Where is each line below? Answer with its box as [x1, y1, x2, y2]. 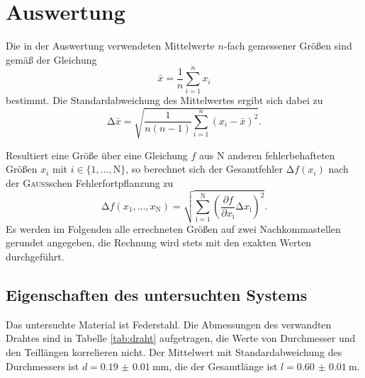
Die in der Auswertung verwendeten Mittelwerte [6, 38, 215, 53]
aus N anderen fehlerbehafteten [199, 147, 335, 162]
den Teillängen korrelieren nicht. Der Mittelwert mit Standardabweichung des [6, 345, 342, 360]
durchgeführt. [6, 249, 64, 264]
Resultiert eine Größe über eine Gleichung [6, 147, 188, 162]
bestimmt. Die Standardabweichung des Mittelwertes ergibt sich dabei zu [6, 93, 323, 108]
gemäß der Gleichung [6, 52, 97, 67]
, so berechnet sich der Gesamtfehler [125, 161, 283, 176]
